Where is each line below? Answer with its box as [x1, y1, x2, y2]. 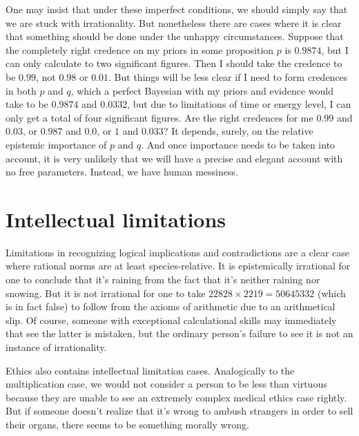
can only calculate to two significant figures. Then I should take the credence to [6, 56, 342, 70]
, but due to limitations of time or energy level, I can [127, 97, 351, 111]
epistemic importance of [6, 137, 107, 151]
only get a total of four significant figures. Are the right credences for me [6, 110, 313, 124]
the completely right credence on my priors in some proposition [6, 42, 274, 57]
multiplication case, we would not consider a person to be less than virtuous [6, 377, 327, 391]
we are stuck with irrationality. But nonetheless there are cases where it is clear [6, 15, 342, 30]
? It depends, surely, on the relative [163, 124, 313, 138]
